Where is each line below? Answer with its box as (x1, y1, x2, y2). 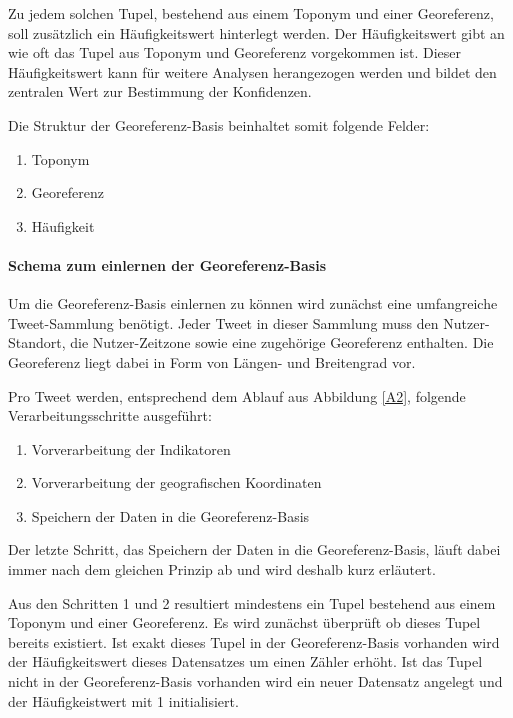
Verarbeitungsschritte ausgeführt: (8, 405, 212, 426)
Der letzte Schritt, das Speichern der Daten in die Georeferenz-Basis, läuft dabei (8, 539, 501, 560)
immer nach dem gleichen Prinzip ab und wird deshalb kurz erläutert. (8, 559, 436, 580)
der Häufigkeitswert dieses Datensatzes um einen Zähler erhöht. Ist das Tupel (8, 651, 483, 672)
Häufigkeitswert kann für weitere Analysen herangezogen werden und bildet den (8, 61, 497, 82)
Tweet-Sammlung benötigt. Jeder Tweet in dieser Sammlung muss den (8, 312, 439, 333)
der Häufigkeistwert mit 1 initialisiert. (8, 690, 239, 711)
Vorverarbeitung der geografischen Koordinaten (31, 472, 322, 493)
